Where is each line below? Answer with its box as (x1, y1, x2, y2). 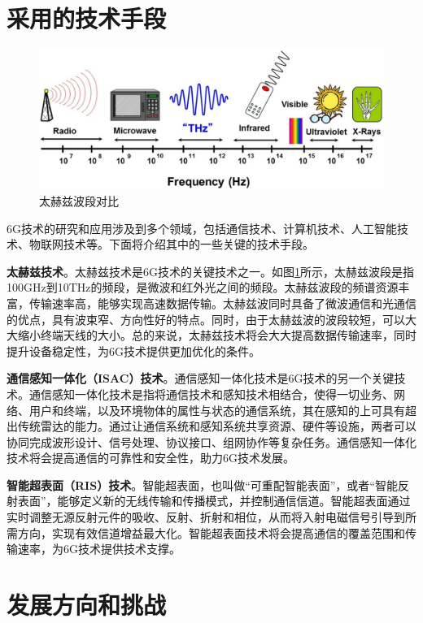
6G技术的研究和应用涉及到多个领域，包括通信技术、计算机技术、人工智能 (7, 219, 397, 236)
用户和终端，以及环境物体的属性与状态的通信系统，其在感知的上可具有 (28, 401, 405, 418)
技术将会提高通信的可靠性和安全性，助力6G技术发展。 (7, 449, 294, 466)
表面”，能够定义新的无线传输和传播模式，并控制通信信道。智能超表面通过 (17, 492, 411, 509)
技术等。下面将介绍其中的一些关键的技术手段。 (63, 236, 314, 253)
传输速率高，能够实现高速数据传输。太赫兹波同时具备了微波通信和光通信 (28, 294, 416, 311)
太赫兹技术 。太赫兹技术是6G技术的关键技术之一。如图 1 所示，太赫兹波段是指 (7, 262, 414, 279)
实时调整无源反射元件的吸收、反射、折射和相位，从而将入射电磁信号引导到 (7, 508, 405, 526)
